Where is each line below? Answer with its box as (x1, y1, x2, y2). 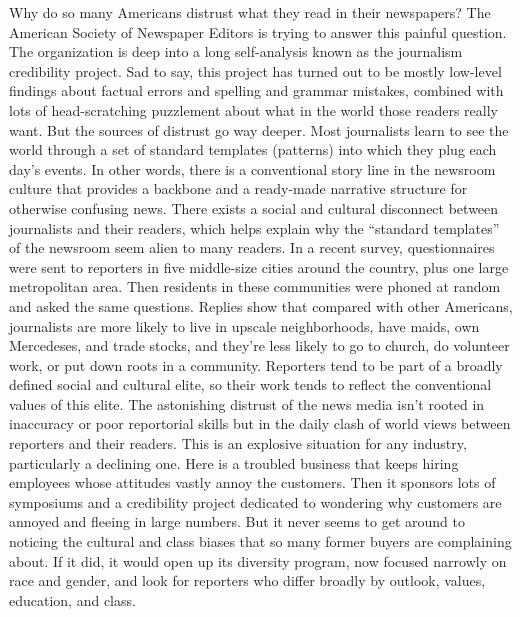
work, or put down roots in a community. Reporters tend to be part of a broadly (9, 354, 503, 375)
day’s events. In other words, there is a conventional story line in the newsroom (9, 158, 496, 179)
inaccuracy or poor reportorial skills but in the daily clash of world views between (9, 413, 511, 434)
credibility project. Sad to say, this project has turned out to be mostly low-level (9, 60, 502, 81)
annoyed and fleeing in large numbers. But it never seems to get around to (9, 511, 465, 532)
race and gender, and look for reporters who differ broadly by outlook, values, (9, 570, 486, 591)
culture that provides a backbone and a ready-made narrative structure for (9, 178, 468, 199)
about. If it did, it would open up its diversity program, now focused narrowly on (9, 550, 507, 571)
